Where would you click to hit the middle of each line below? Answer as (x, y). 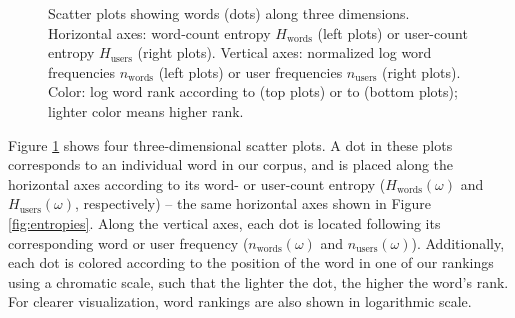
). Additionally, (458, 242)
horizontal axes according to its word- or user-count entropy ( (197, 183)
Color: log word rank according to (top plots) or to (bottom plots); (253, 91)
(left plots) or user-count (392, 32)
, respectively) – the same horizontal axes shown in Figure (253, 203)
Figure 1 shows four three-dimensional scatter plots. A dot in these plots (230, 144)
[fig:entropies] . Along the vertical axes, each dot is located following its (224, 222)
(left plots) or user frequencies (250, 71)
